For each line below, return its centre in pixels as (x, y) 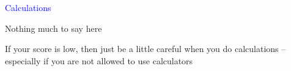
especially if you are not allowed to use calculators (99, 60)
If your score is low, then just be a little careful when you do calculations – (145, 49)
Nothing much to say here (53, 28)
